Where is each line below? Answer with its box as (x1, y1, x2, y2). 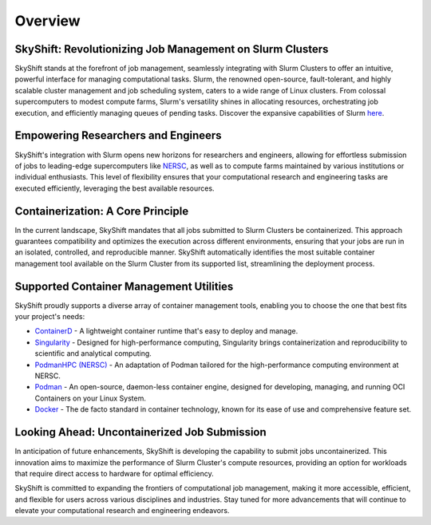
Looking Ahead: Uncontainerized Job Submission (14, 425, 267, 439)
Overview (14, 12, 81, 30)
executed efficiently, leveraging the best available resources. (14, 184, 215, 193)
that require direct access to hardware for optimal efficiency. (14, 468, 215, 478)
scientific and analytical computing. (34, 349, 152, 358)
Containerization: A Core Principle (14, 204, 189, 218)
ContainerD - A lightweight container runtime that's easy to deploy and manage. (34, 326, 299, 336)
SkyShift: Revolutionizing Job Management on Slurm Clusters (14, 42, 329, 56)
